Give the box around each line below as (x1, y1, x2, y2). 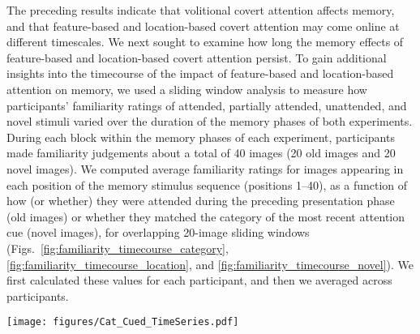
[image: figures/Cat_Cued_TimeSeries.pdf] (6, 316, 239, 328)
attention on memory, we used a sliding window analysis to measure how (6, 80, 367, 97)
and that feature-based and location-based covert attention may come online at (6, 17, 400, 34)
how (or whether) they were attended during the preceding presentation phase (6, 192, 395, 209)
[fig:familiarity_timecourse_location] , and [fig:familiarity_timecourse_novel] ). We (6, 255, 414, 272)
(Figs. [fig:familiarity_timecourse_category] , (6, 239, 229, 256)
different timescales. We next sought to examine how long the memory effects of (6, 33, 404, 50)
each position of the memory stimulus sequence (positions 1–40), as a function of (6, 176, 408, 193)
